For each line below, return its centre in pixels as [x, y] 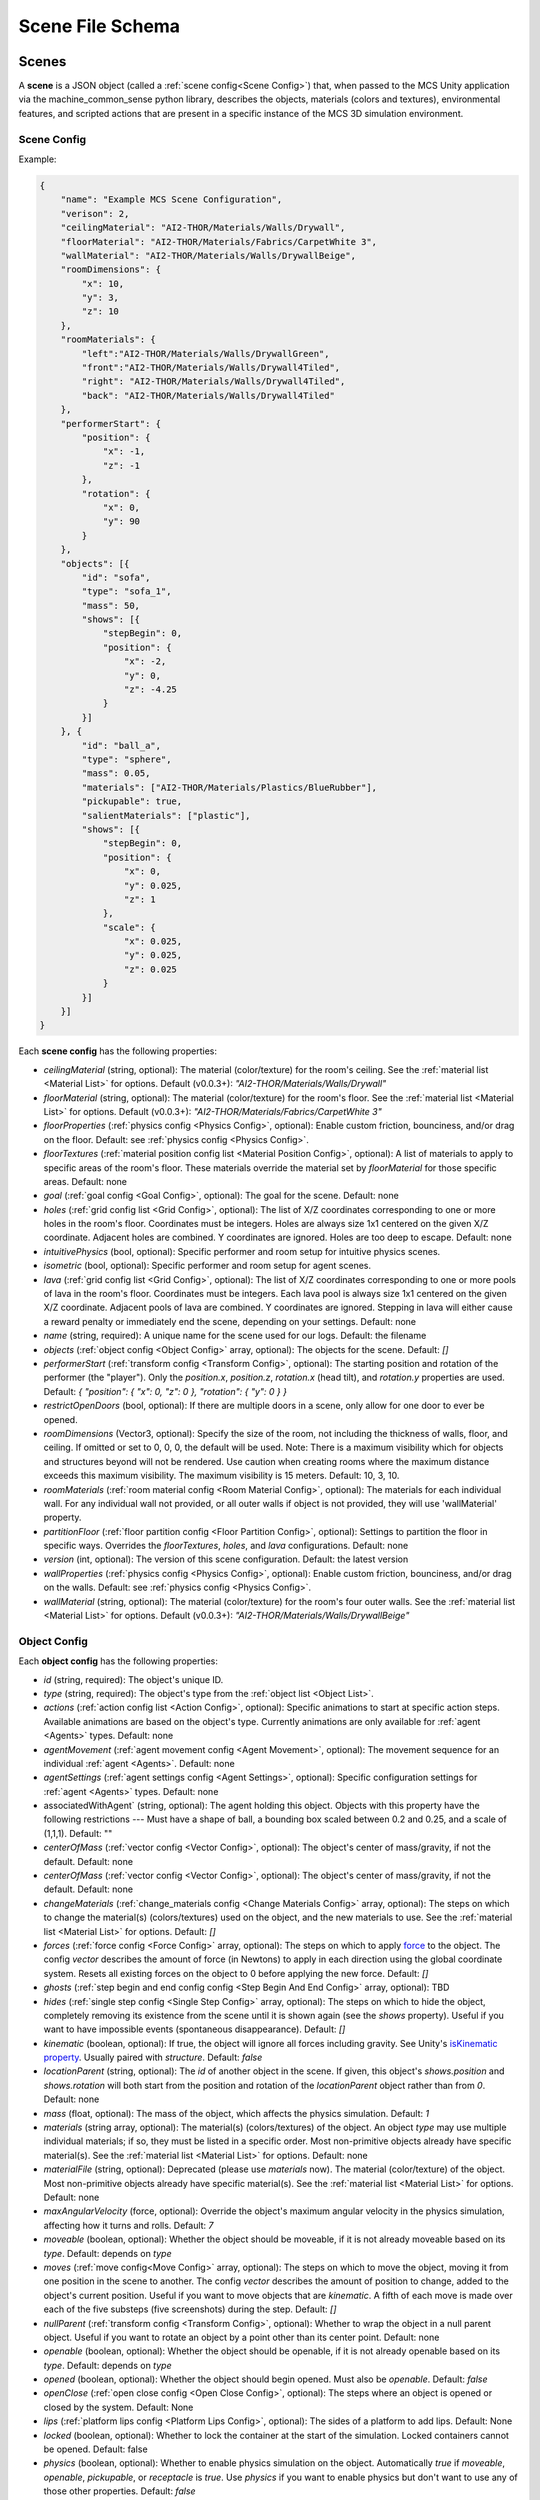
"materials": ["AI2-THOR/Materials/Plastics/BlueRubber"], [229, 787]
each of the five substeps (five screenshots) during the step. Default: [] [190, 2309]
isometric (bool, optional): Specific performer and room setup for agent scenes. [207, 1266]
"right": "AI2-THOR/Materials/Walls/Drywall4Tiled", [213, 381]
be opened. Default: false [96, 2449]
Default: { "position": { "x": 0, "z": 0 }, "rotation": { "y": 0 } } [165, 1391]
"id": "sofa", [116, 577]
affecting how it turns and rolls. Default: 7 [128, 2225]
